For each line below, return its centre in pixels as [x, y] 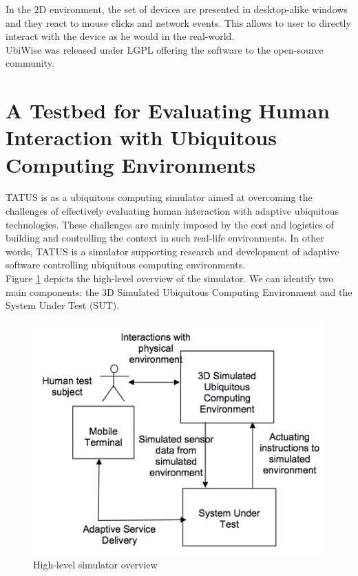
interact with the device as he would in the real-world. [120, 36]
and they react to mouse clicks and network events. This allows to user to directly [178, 22]
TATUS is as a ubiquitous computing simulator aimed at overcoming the [159, 197]
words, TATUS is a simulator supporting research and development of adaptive [172, 251]
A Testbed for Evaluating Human [168, 110]
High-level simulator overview [95, 564]
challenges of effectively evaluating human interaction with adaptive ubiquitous [172, 211]
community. [30, 63]
